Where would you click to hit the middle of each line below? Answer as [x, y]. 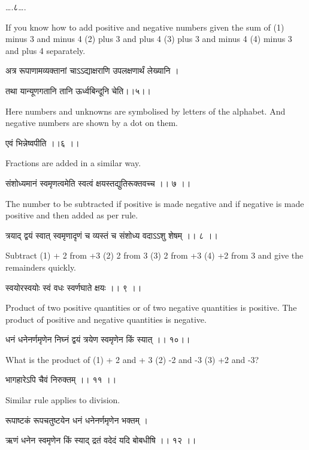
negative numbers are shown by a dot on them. [92, 123]
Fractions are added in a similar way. [73, 163]
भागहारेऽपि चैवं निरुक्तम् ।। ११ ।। [61, 379]
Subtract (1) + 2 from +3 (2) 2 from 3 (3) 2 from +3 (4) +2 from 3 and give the [154, 255]
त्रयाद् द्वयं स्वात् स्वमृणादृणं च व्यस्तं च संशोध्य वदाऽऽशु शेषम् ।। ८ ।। [112, 235]
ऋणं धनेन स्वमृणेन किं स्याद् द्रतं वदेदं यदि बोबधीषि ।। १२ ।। [101, 440]
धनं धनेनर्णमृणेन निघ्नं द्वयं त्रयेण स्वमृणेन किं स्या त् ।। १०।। [98, 339]
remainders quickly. [41, 267]
